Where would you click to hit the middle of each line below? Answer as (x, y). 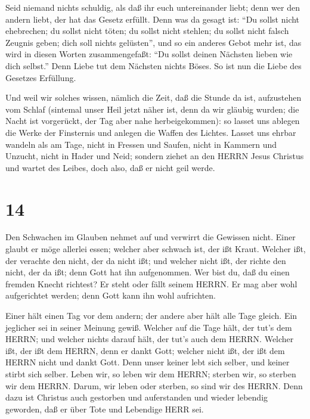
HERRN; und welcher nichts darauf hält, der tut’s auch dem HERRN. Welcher (150, 339)
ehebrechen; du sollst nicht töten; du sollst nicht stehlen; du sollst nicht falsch (147, 31)
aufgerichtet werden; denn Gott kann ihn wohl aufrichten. (111, 295)
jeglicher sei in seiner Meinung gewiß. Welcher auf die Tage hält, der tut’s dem (149, 327)
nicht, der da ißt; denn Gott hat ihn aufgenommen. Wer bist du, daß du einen (148, 272)
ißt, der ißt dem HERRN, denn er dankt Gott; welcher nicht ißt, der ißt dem (145, 350)
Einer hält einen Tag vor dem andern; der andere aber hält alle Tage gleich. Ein (151, 315)
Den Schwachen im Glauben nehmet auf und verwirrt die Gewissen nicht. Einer (151, 237)
